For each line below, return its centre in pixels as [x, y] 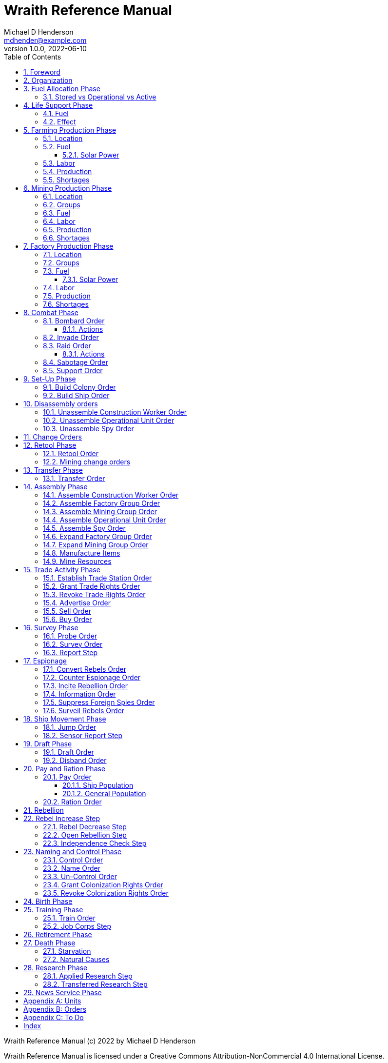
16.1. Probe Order [70, 636]
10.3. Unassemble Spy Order [88, 428]
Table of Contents [33, 57]
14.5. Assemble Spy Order [84, 528]
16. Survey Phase [51, 627]
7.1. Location [62, 254]
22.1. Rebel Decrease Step [85, 826]
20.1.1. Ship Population [98, 785]
